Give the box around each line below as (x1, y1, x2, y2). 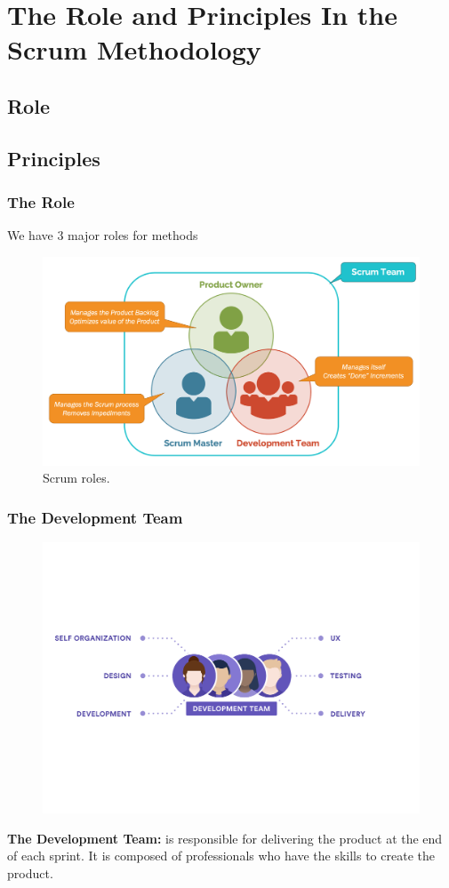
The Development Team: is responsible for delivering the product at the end (7, 828, 443, 847)
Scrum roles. (43, 468, 110, 487)
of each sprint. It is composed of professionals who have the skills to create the (7, 846, 435, 865)
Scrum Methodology (7, 31, 261, 68)
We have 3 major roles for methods (7, 226, 198, 244)
